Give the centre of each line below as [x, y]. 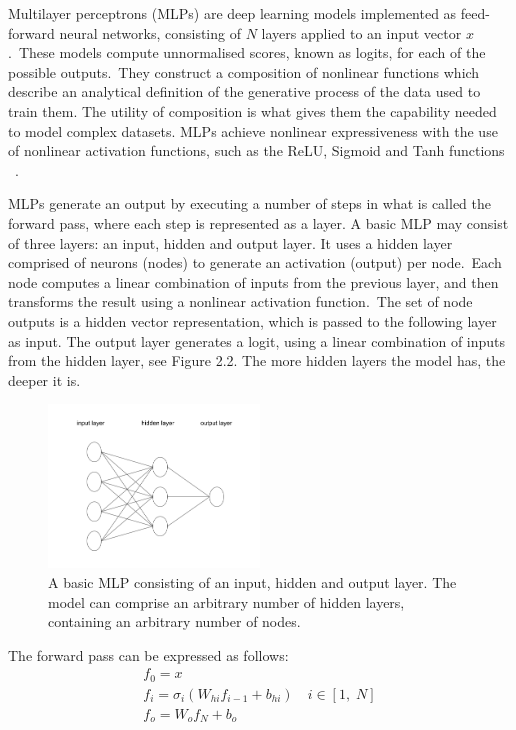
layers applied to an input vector [361, 32]
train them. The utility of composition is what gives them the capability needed [252, 110]
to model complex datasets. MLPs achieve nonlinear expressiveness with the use [253, 130]
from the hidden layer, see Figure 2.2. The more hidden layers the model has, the [257, 360]
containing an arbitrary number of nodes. [174, 621]
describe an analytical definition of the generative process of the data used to [244, 91]
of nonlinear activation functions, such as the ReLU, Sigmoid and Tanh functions [256, 150]
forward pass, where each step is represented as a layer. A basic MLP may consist [258, 222]
